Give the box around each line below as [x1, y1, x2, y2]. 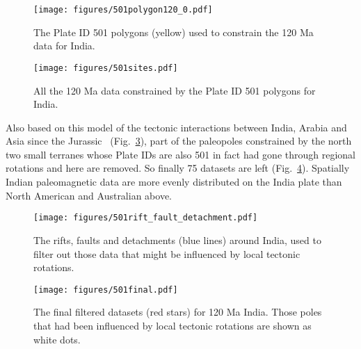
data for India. [33, 38, 95, 53]
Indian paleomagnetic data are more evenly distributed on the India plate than [6, 174, 342, 189]
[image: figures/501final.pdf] [33, 284, 178, 295]
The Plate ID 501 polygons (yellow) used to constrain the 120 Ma [33, 24, 314, 39]
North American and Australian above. [6, 188, 172, 202]
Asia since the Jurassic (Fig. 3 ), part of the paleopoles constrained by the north [6, 133, 352, 148]
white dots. [33, 332, 81, 346]
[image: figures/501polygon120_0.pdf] [33, 5, 213, 15]
